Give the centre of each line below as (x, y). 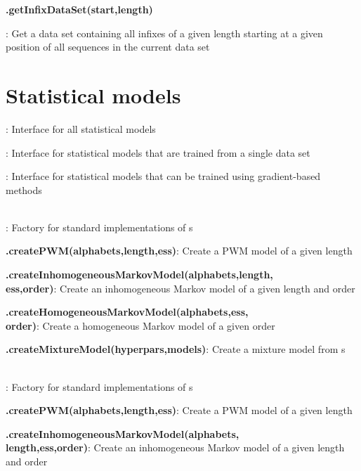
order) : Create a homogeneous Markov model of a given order (140, 325)
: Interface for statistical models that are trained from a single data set (158, 152)
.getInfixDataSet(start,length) (79, 9)
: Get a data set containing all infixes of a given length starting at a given (164, 33)
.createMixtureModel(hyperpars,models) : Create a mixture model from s (176, 349)
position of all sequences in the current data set (108, 47)
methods (24, 189)
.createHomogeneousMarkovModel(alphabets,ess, (127, 312)
